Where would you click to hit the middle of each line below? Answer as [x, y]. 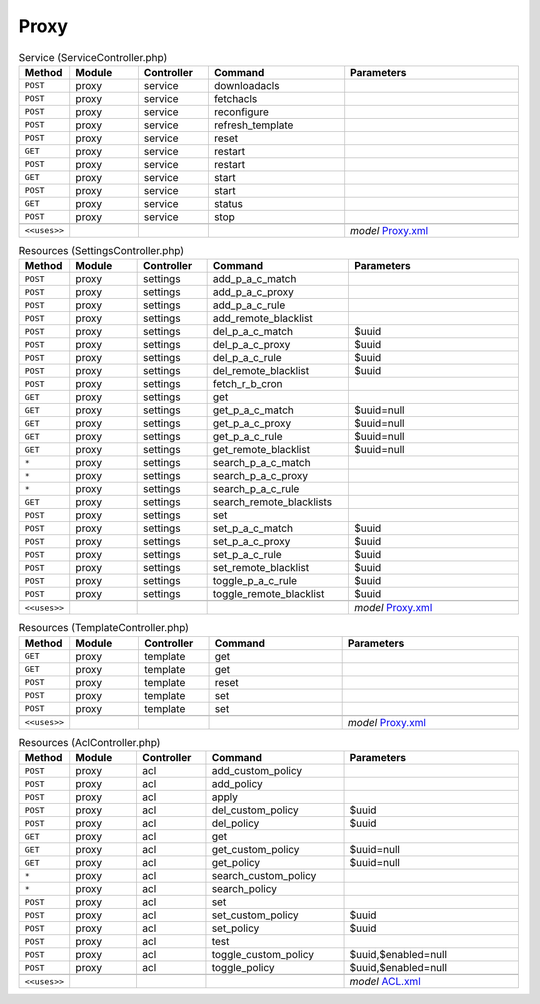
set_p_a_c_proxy [251, 542]
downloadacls [246, 85]
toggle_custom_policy [263, 955]
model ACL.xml [385, 982]
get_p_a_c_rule [247, 437]
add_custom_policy [257, 771]
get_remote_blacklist [261, 450]
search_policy [244, 889]
